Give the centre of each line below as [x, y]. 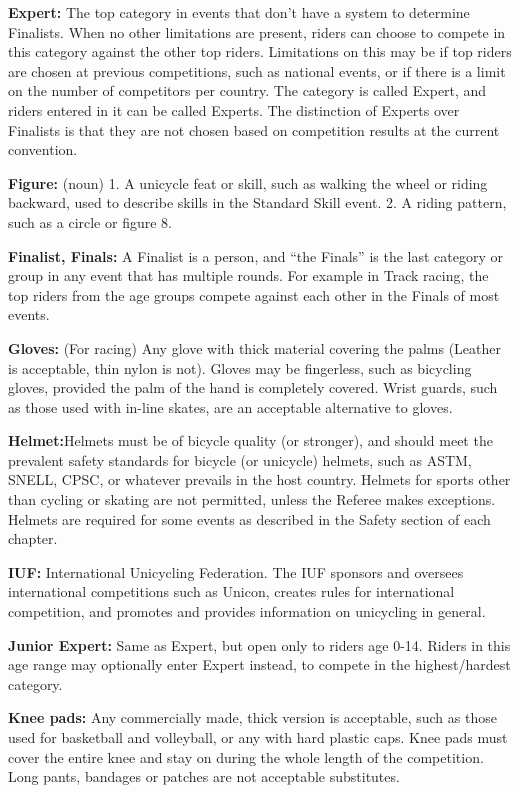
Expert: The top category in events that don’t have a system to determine [239, 12]
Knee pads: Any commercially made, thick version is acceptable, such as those [252, 717]
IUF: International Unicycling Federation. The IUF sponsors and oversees [236, 571]
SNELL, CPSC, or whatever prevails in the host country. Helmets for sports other [259, 479]
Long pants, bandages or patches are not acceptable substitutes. [204, 776]
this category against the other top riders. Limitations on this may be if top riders [260, 51]
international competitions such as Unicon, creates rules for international [231, 591]
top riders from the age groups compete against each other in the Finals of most [254, 294]
